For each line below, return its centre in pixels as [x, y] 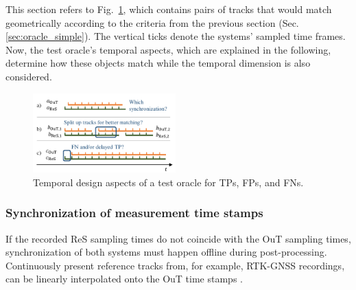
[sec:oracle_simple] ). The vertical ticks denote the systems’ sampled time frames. [176, 36]
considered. [29, 76]
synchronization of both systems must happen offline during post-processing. [166, 252]
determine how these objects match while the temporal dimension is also [158, 63]
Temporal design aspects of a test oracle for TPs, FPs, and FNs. [168, 182]
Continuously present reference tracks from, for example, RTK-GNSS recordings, [175, 265]
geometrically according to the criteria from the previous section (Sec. [152, 22]
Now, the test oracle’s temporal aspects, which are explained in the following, [168, 49]
